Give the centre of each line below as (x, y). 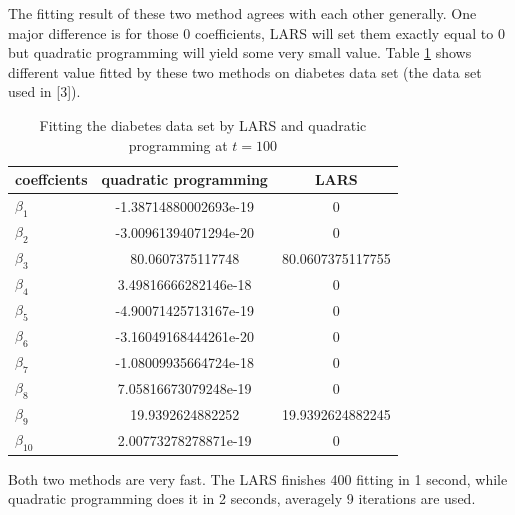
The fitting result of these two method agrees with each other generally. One (242, 13)
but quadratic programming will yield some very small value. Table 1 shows (240, 52)
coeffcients (51, 179)
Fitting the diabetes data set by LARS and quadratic (203, 124)
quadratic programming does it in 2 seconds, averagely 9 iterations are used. (242, 498)
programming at (178, 144)
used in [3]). (44, 91)
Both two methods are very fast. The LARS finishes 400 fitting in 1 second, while (258, 478)
